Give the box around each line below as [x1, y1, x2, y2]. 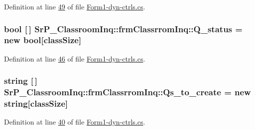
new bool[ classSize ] [4, 34, 82, 46]
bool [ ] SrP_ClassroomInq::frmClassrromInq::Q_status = [4, 22, 243, 35]
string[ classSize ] [4, 97, 68, 110]
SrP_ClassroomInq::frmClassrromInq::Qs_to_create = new [4, 86, 251, 98]
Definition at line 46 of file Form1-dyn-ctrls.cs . [4, 53, 145, 64]
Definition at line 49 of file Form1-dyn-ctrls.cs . [4, 1, 145, 11]
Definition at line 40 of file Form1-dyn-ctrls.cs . [4, 117, 145, 127]
